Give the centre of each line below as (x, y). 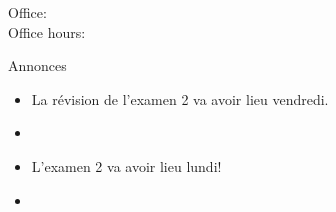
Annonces (37, 65)
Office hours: (47, 31)
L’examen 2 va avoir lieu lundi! (126, 165)
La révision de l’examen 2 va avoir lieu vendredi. (180, 98)
